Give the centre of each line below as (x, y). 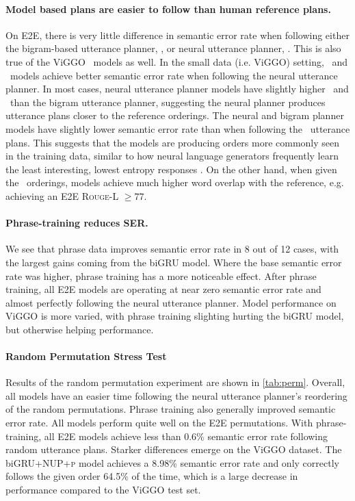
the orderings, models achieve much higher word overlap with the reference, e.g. (175, 182)
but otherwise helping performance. (80, 329)
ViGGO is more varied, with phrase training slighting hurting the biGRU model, (175, 316)
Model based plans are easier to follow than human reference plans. (168, 9)
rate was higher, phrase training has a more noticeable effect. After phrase (161, 275)
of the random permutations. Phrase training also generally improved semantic (171, 409)
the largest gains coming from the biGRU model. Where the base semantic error (174, 262)
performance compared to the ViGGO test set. (103, 490)
